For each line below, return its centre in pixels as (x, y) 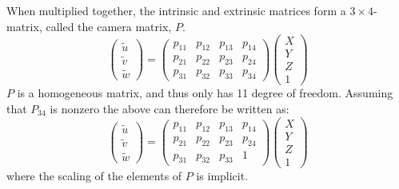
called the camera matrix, (109, 26)
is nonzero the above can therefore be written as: (170, 108)
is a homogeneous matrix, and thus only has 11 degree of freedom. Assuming (205, 93)
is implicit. (222, 175)
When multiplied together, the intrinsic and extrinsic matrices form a (176, 10)
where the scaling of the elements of (94, 175)
